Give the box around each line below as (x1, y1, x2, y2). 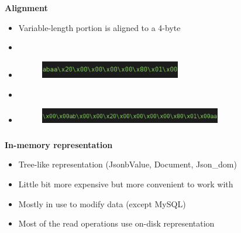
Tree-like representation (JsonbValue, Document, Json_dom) (18, 158, 237, 170)
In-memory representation (5, 138, 113, 150)
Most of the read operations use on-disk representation (18, 217, 215, 229)
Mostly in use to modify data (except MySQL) (18, 197, 186, 210)
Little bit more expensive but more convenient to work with (18, 177, 233, 190)
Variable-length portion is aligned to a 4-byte (18, 21, 181, 33)
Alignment (5, 1, 48, 13)
